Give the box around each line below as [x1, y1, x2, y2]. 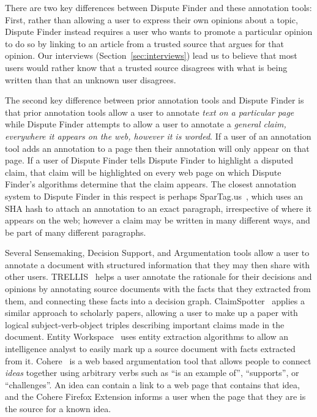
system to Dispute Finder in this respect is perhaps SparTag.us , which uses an [5, 189, 304, 202]
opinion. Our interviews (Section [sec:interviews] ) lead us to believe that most [5, 49, 297, 62]
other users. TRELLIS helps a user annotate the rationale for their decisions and [5, 270, 312, 283]
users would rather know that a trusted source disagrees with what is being [5, 61, 288, 73]
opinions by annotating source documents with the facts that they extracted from [5, 282, 311, 295]
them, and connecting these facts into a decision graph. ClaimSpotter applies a [5, 294, 305, 307]
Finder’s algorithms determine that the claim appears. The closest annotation [5, 178, 296, 190]
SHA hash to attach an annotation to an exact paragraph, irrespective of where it [5, 201, 312, 214]
